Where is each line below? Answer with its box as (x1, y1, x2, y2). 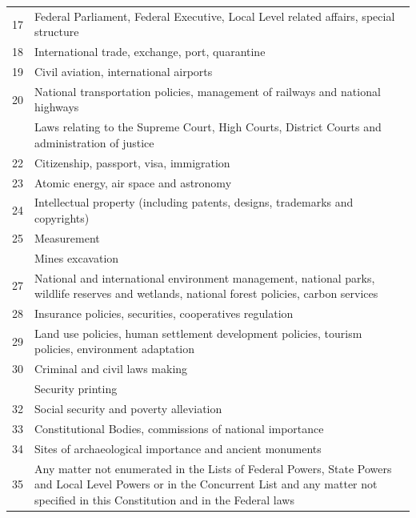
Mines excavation (34, 249, 119, 266)
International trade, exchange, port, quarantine (34, 43, 266, 60)
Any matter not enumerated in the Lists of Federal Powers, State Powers (34, 460, 392, 476)
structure (34, 23, 79, 40)
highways (34, 98, 79, 115)
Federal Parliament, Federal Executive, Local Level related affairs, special (34, 7, 395, 24)
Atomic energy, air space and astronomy (34, 174, 232, 191)
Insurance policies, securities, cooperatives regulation (34, 305, 294, 321)
